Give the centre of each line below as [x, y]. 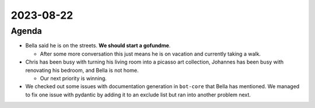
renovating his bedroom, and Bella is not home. [82, 70]
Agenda [26, 31]
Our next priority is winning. [73, 78]
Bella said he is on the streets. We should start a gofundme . [98, 46]
